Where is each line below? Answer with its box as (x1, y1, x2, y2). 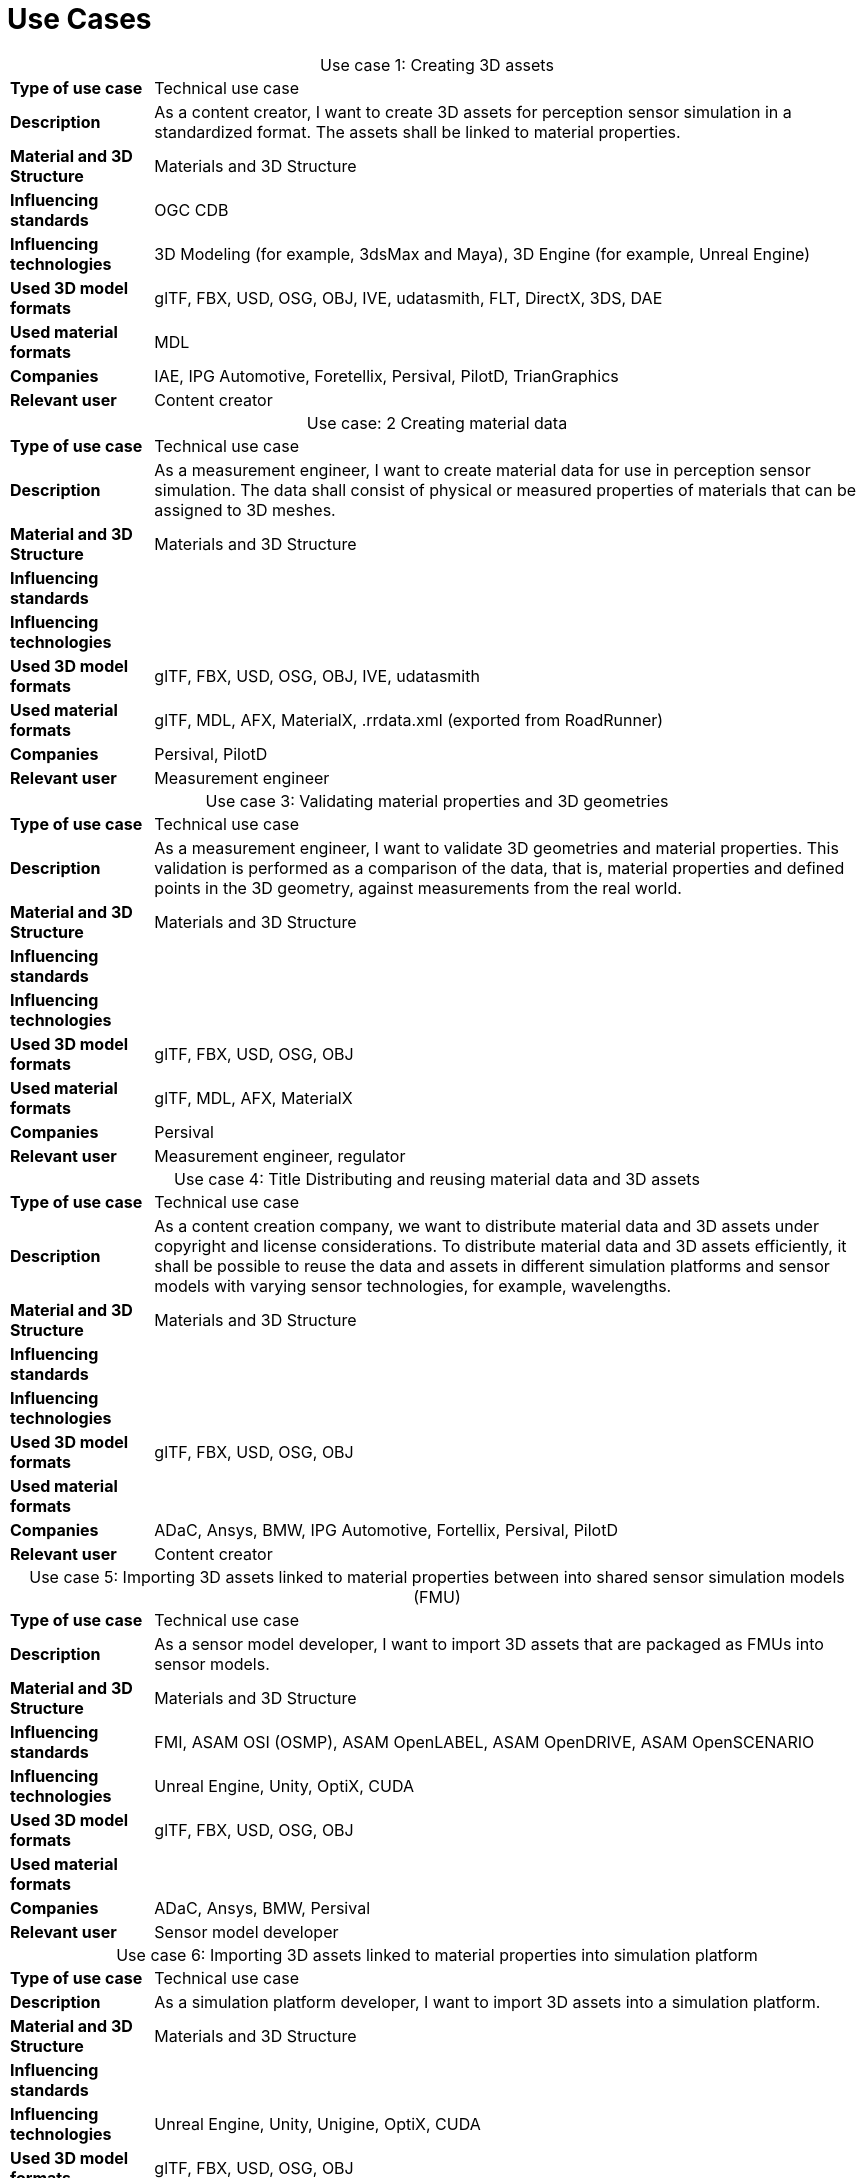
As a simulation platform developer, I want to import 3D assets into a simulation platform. (154, 1991, 821, 2012)
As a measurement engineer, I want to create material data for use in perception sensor (154, 459, 811, 480)
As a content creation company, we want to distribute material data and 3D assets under (154, 1215, 819, 1236)
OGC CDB (154, 199, 229, 220)
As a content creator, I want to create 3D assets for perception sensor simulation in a (154, 101, 792, 122)
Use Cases (7, 2, 152, 36)
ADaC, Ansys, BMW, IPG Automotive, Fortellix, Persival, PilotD (154, 1519, 618, 1540)
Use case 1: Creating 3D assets (320, 54, 554, 75)
